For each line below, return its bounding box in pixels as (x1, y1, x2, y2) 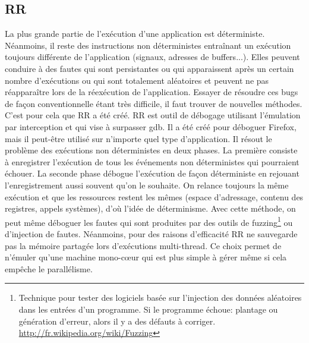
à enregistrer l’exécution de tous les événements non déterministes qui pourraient (5, 155, 299, 168)
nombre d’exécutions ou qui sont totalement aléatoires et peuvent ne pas (5, 74, 269, 86)
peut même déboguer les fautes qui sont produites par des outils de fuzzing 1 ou (5, 214, 293, 228)
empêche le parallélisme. (5, 262, 93, 275)
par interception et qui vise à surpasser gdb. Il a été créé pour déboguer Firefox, (5, 120, 297, 133)
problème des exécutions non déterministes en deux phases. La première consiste (5, 144, 298, 156)
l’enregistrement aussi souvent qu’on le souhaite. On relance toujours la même (5, 178, 289, 191)
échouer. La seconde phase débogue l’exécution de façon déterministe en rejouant (5, 167, 299, 180)
